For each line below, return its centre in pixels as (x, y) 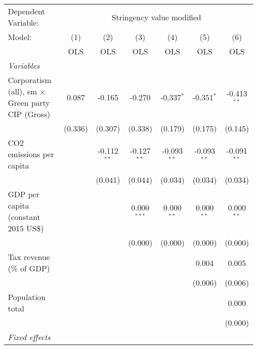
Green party (29, 103)
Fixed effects (29, 337)
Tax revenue (29, 257)
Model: (20, 37)
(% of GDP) (29, 268)
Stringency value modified (156, 17)
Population (27, 297)
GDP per (24, 194)
